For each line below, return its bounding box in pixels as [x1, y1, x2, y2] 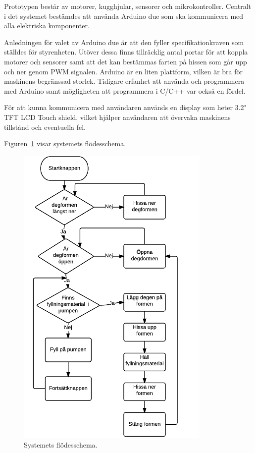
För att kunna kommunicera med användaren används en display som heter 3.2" [4, 102, 247, 113]
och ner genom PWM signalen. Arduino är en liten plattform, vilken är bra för [4, 66, 243, 76]
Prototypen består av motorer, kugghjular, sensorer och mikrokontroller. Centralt [4, 1, 252, 11]
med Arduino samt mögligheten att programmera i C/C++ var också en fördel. [4, 85, 246, 96]
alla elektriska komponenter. [4, 20, 90, 31]
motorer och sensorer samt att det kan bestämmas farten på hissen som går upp [4, 56, 247, 66]
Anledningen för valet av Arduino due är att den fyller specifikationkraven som [4, 37, 244, 47]
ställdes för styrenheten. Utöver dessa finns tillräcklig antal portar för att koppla [4, 47, 248, 57]
